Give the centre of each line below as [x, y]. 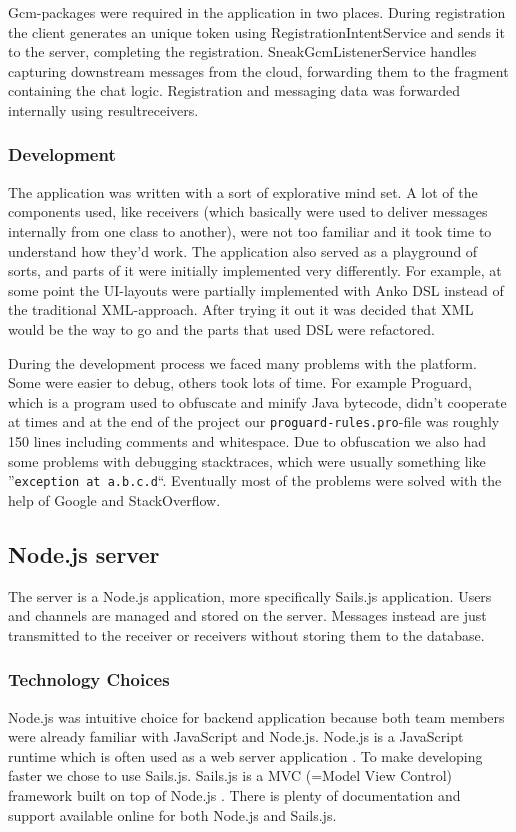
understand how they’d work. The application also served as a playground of [243, 250]
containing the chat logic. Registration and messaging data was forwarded [234, 90]
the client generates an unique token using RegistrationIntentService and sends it [256, 31]
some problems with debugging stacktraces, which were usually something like [247, 460]
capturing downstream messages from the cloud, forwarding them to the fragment [258, 70]
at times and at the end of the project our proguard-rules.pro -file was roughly [254, 421]
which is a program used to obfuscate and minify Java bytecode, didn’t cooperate [257, 401]
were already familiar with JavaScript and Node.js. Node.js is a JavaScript [236, 736]
